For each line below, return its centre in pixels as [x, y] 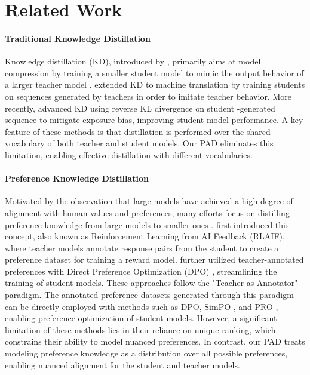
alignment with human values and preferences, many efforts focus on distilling [147, 212]
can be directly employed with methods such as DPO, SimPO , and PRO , [142, 306]
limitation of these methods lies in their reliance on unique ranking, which [140, 329]
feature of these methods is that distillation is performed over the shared [138, 131]
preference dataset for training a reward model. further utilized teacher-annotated [154, 259]
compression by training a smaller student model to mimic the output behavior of [154, 73]
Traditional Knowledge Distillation [78, 38]
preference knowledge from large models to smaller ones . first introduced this [147, 224]
